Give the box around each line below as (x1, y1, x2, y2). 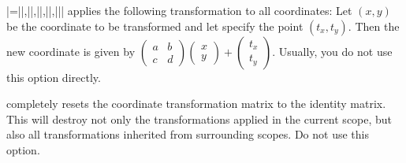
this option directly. (6, 69, 101, 85)
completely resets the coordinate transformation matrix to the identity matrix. (6, 95, 386, 112)
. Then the (348, 17, 400, 34)
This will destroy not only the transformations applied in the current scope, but (6, 110, 393, 127)
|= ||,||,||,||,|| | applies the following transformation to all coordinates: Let (6, 2, 352, 18)
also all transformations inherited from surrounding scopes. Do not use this (6, 126, 369, 143)
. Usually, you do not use (272, 43, 393, 59)
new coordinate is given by (6, 43, 136, 59)
